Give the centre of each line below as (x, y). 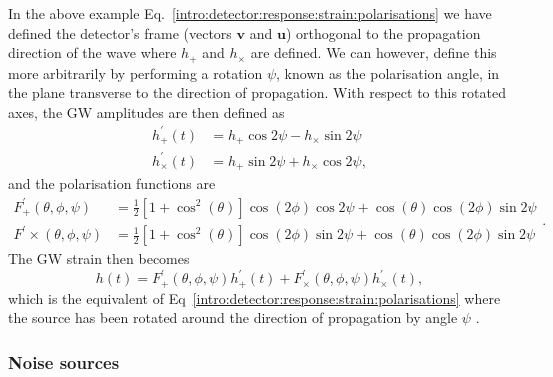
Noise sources (64, 361)
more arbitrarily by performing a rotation (135, 72)
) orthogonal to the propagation (383, 32)
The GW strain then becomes (99, 258)
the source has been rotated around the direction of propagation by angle (233, 317)
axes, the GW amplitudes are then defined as (146, 111)
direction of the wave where (92, 52)
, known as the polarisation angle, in (388, 72)
